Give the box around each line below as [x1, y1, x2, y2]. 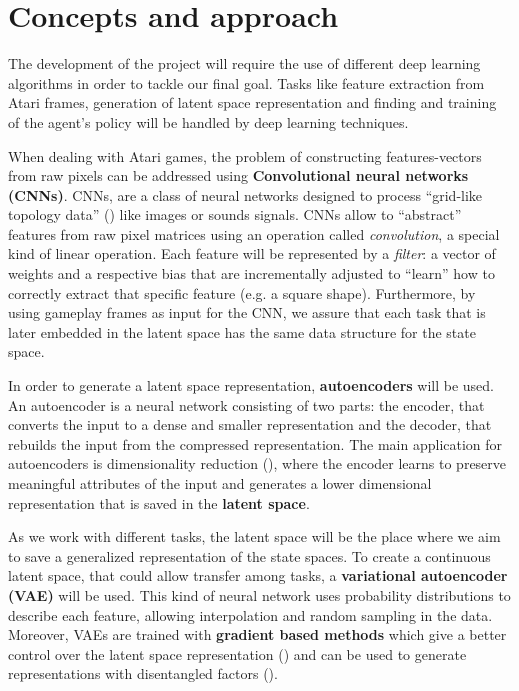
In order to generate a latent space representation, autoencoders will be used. [8, 375, 495, 396]
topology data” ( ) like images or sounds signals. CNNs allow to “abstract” [8, 204, 462, 225]
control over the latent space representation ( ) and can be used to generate [8, 643, 467, 664]
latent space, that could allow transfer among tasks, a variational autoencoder [8, 565, 508, 586]
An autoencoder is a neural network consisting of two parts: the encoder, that [8, 394, 485, 415]
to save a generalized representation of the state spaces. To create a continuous [8, 545, 491, 566]
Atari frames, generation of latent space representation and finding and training [8, 92, 497, 113]
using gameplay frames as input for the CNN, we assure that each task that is [8, 302, 486, 323]
